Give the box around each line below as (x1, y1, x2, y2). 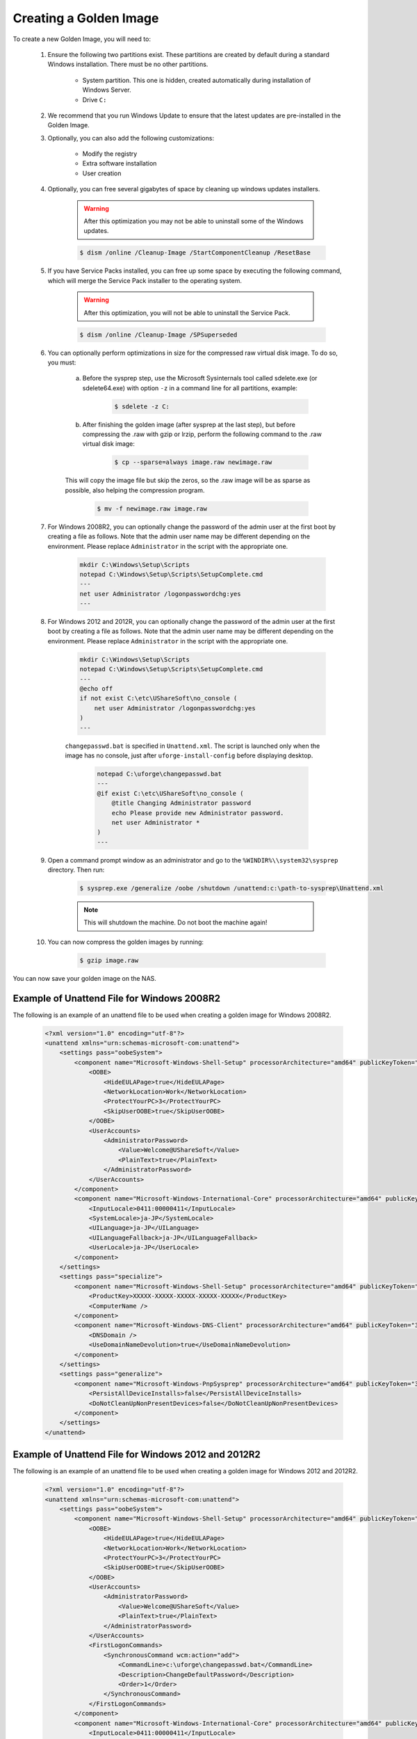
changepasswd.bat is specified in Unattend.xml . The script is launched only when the (65, 742, 320, 750)
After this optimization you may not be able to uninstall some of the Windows (83, 217, 304, 225)
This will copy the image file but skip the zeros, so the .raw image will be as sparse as (65, 476, 311, 485)
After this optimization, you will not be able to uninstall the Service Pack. (83, 308, 291, 316)
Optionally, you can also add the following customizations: (47, 134, 215, 142)
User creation (82, 169, 122, 177)
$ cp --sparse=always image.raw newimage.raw (114, 458, 272, 466)
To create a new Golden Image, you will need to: (13, 35, 151, 43)
